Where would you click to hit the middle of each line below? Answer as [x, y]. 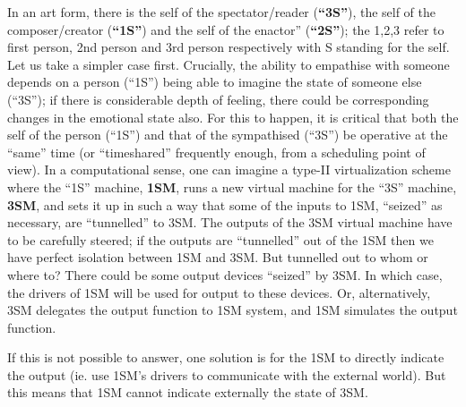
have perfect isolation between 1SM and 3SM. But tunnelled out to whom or [218, 257]
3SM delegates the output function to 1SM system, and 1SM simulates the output [233, 310]
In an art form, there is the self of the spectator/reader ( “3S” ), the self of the [222, 12]
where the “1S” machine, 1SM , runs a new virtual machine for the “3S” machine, [232, 187]
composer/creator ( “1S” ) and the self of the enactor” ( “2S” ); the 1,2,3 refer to [226, 29]
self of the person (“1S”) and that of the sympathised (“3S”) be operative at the [228, 135]
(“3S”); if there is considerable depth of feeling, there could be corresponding [218, 99]
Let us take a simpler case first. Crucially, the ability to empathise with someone [229, 64]
